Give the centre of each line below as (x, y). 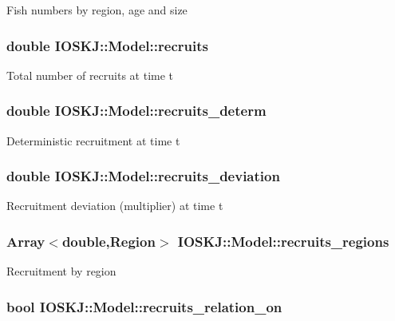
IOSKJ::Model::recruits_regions (283, 241)
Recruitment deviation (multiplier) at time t (115, 206)
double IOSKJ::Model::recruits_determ (136, 111)
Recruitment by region (61, 271)
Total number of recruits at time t (90, 75)
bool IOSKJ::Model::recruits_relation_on (144, 306)
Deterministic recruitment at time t (93, 140)
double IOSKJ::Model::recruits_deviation (143, 176)
